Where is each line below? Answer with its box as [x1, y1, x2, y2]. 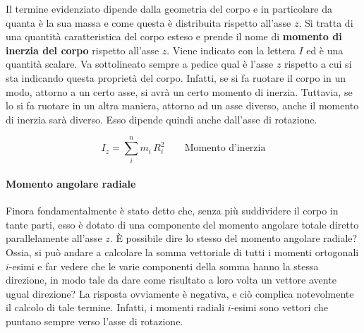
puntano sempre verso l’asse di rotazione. [6, 314, 183, 329]
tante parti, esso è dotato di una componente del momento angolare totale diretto [6, 217, 359, 231]
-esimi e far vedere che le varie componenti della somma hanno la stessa [8, 258, 319, 273]
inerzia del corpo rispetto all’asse [6, 42, 159, 57]
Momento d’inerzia [184, 143, 266, 154]
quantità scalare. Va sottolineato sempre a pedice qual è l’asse [6, 56, 274, 71]
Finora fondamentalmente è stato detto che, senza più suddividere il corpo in [6, 203, 339, 218]
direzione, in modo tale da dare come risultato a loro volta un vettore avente [6, 272, 336, 287]
